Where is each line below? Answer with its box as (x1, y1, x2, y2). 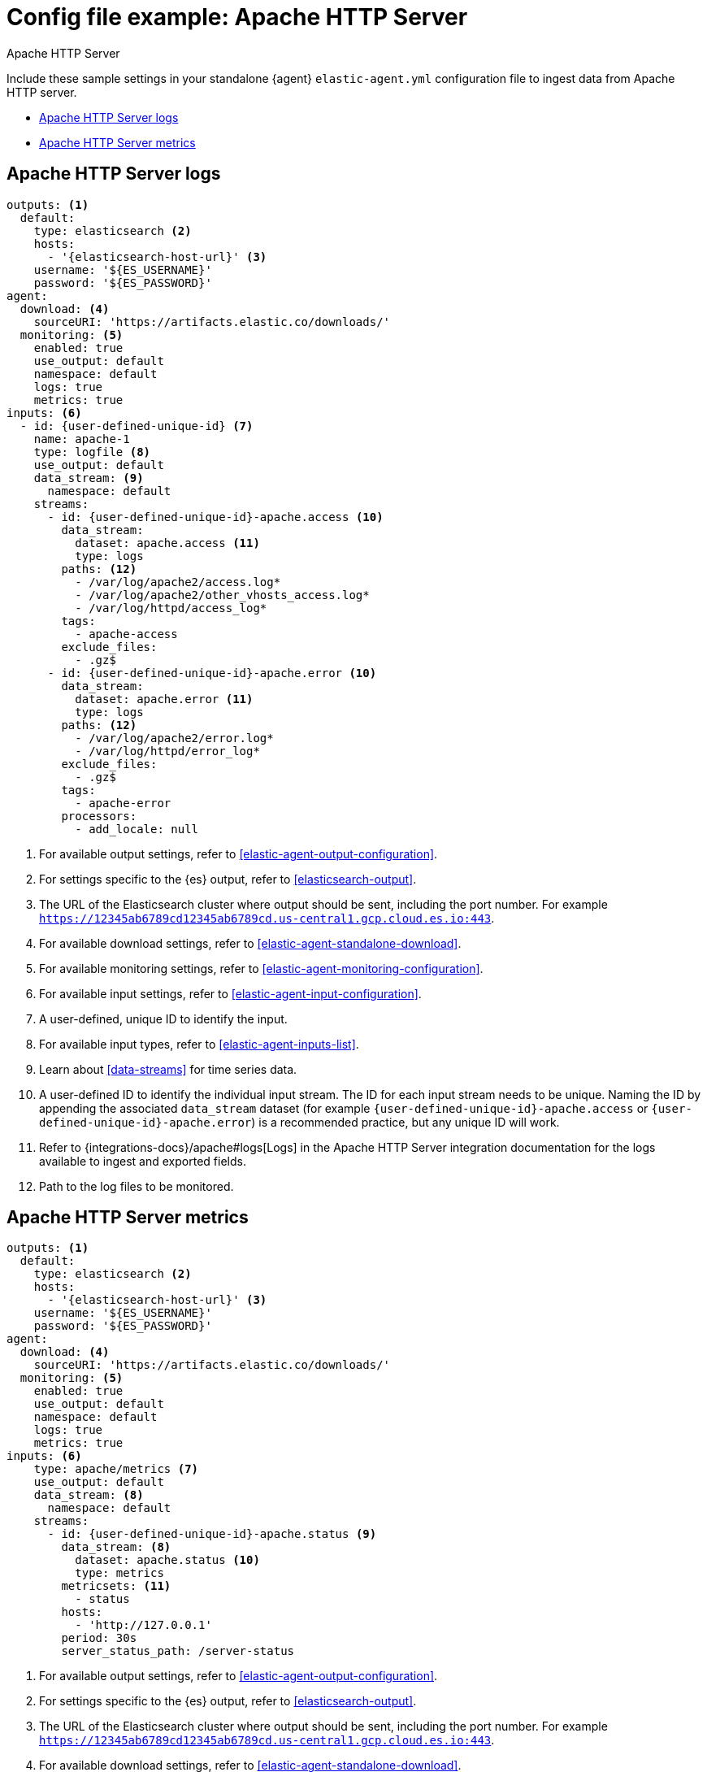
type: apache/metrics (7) (33, 1462, 199, 1476)
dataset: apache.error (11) (75, 692, 254, 706)
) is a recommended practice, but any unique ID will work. (251, 1114, 560, 1129)
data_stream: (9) (33, 471, 144, 484)
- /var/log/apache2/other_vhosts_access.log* (75, 588, 370, 602)
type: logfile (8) (33, 445, 151, 458)
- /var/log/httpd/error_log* (75, 744, 260, 758)
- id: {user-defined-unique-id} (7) (20, 419, 254, 432)
